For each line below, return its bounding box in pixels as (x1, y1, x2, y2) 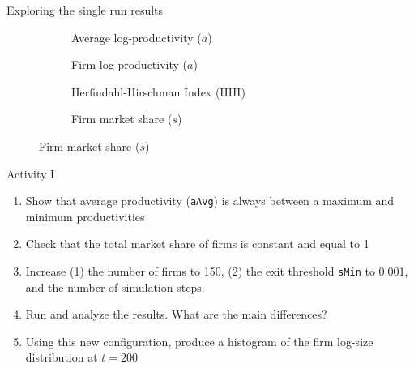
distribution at (25, 349, 98, 366)
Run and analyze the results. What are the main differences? (25, 306, 327, 323)
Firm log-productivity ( (71, 56, 188, 73)
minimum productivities (25, 208, 145, 225)
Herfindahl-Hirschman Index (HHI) (71, 83, 245, 100)
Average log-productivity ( (71, 28, 202, 45)
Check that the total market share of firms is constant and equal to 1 (25, 235, 369, 252)
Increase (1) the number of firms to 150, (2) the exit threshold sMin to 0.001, (25, 263, 408, 279)
